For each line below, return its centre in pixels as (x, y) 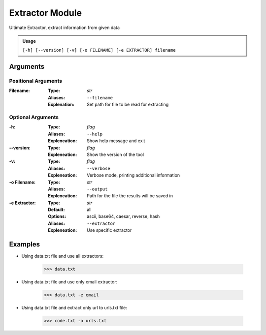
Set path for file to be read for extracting (128, 105)
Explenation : (61, 105)
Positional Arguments (36, 81)
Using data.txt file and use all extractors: (63, 256)
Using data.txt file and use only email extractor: (69, 282)
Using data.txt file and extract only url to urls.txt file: (74, 308)
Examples (25, 244)
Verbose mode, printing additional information (133, 175)
